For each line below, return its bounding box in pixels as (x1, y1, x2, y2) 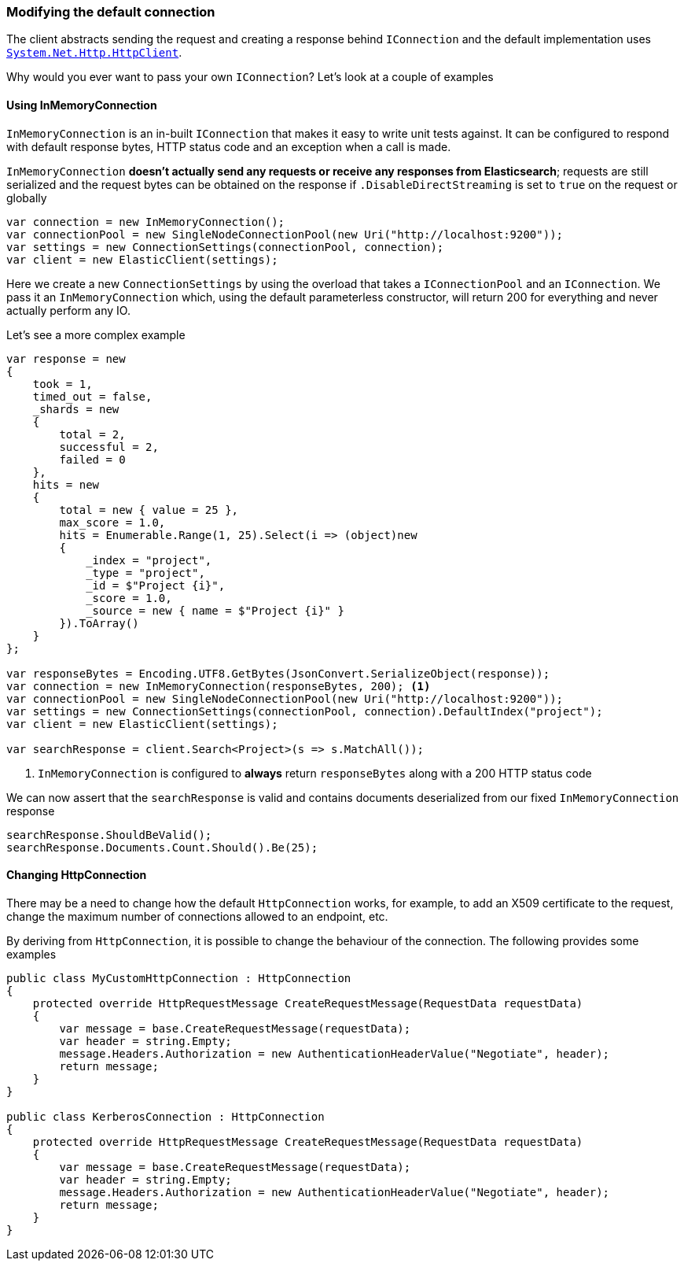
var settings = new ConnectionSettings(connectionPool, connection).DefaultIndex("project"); (6, 704, 603, 718)
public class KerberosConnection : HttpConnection (6, 1110, 325, 1123)
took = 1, (32, 377, 93, 390)
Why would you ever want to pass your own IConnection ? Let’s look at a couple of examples (6, 70, 494, 84)
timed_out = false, (32, 390, 153, 403)
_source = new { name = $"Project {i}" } (86, 604, 344, 617)
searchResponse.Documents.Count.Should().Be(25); (6, 840, 318, 854)
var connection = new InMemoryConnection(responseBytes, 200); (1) (6, 679, 431, 693)
